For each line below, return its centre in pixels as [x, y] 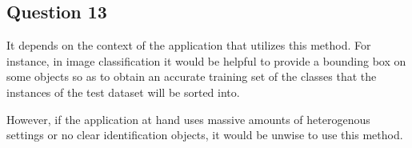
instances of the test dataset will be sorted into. [123, 92]
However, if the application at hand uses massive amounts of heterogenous [188, 119]
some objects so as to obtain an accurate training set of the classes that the [192, 76]
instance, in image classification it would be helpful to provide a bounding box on [206, 60]
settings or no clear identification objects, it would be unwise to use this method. [205, 135]
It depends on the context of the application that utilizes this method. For [189, 45]
